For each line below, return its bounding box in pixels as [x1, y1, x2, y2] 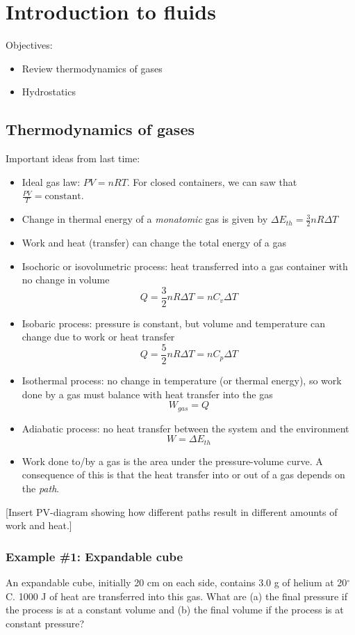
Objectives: [6, 38, 53, 52]
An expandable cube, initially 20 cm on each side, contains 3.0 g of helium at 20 [6, 574, 347, 589]
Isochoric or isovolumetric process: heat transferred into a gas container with [22, 258, 348, 273]
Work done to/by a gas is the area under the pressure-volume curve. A [22, 453, 323, 468]
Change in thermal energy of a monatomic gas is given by [22, 212, 268, 226]
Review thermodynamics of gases [22, 61, 163, 75]
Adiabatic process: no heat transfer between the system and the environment [22, 421, 349, 435]
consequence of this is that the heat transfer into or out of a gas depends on [22, 467, 345, 482]
